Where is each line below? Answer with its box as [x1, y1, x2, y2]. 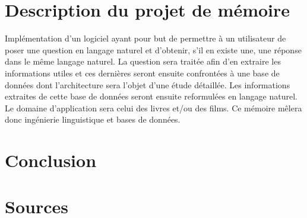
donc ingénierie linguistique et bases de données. [5, 113, 181, 126]
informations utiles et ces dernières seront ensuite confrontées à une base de [5, 66, 280, 79]
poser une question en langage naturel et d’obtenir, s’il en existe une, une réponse [5, 43, 302, 56]
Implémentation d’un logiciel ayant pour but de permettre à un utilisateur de [5, 32, 286, 44]
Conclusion [5, 148, 97, 172]
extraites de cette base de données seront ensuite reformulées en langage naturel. [5, 90, 297, 102]
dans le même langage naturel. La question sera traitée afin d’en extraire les [5, 55, 281, 68]
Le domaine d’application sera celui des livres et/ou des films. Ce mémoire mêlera [5, 101, 302, 114]
